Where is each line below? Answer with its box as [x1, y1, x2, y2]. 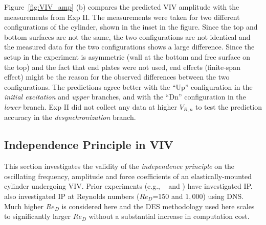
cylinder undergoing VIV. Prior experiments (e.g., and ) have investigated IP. [4, 181, 253, 191]
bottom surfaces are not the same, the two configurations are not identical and [4, 31, 251, 42]
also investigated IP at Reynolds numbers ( [4, 190, 140, 201]
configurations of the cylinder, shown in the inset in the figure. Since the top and [4, 21, 258, 32]
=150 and [152, 190, 183, 201]
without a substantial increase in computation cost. [88, 211, 250, 221]
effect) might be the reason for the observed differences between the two [4, 71, 230, 82]
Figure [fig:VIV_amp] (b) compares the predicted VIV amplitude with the [4, 2, 239, 12]
